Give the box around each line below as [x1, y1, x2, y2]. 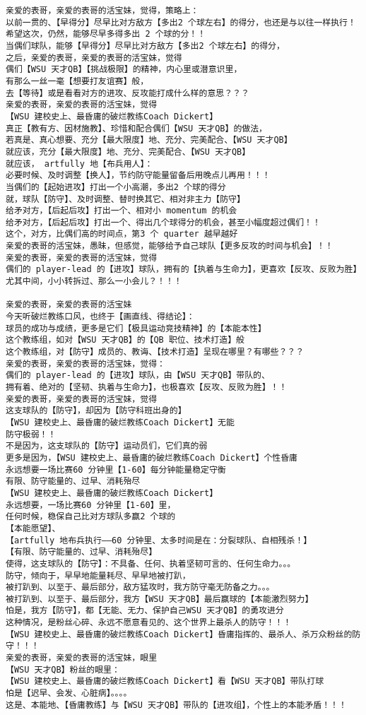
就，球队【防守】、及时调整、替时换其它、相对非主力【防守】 [6, 194, 245, 204]
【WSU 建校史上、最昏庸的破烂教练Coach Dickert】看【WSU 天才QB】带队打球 [6, 676, 324, 687]
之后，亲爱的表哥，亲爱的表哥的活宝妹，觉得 [6, 52, 182, 63]
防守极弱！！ [6, 429, 57, 439]
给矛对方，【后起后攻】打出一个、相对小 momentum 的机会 [6, 206, 237, 216]
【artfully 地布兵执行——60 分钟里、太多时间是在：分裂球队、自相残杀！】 [6, 535, 312, 545]
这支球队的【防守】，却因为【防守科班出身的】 [6, 406, 187, 416]
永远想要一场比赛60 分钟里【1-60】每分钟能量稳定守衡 [6, 464, 226, 475]
